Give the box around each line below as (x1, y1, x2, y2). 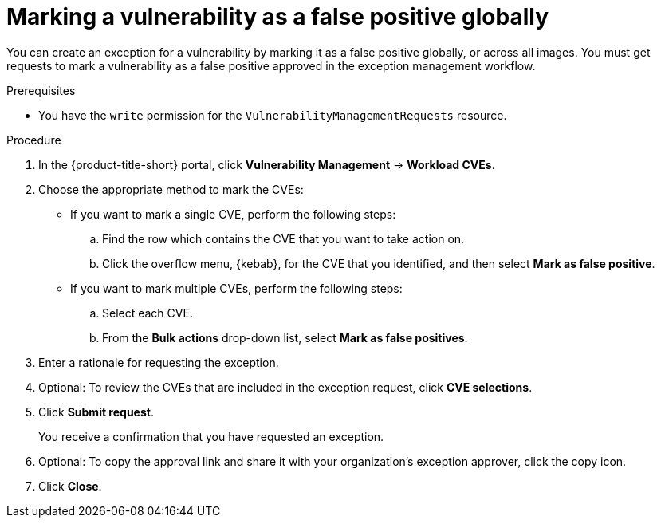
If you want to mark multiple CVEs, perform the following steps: (70, 281, 403, 295)
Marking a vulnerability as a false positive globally (6, 3, 549, 30)
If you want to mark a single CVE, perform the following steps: (70, 207, 396, 221)
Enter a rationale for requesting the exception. (38, 355, 279, 369)
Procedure (6, 132, 61, 147)
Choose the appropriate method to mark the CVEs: (38, 182, 304, 196)
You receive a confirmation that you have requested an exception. (38, 429, 384, 443)
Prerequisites (6, 83, 76, 97)
